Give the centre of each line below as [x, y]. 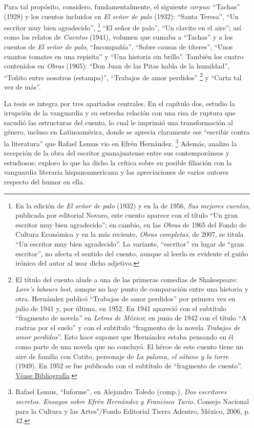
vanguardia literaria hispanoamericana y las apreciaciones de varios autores [116, 172]
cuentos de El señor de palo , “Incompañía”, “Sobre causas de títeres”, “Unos [118, 47]
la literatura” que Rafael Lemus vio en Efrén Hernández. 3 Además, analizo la [120, 143]
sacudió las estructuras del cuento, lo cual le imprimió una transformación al [118, 122]
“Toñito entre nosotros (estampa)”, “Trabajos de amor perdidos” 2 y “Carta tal [123, 76]
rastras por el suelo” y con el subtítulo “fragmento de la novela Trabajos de [128, 327]
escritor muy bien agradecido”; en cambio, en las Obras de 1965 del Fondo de [131, 224]
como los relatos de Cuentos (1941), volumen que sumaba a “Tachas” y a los [118, 37]
